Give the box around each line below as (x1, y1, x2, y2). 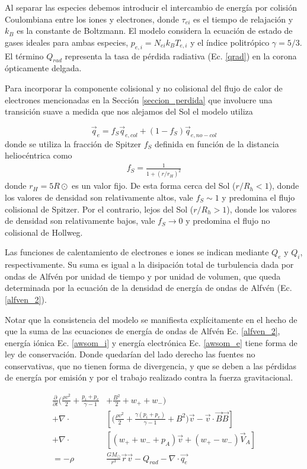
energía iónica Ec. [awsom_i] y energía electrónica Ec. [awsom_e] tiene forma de (5, 336, 298, 348)
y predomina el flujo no (186, 214, 270, 227)
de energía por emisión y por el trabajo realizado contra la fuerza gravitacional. (5, 371, 293, 384)
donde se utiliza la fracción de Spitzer (5, 137, 141, 150)
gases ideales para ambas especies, (5, 36, 129, 48)
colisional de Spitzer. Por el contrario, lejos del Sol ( (5, 202, 194, 215)
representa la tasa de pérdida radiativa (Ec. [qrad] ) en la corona (65, 49, 297, 62)
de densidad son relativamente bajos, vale (5, 214, 155, 227)
